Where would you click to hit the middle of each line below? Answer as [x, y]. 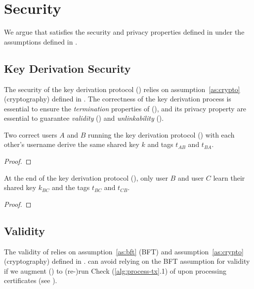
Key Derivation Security [67, 68]
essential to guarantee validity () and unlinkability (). [84, 118]
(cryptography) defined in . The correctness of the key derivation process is [118, 99]
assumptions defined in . [41, 41]
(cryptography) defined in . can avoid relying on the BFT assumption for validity [127, 261]
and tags [160, 144]
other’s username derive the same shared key [72, 144]
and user [191, 177]
